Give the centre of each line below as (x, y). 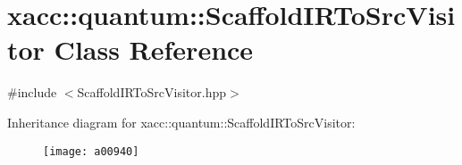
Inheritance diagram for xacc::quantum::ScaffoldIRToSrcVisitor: (181, 122)
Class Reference (154, 49)
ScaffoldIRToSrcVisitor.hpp (152, 92)
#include (32, 92)
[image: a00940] (91, 151)
